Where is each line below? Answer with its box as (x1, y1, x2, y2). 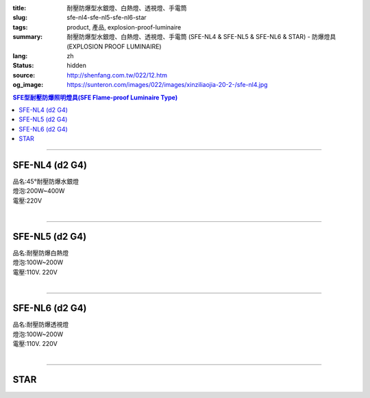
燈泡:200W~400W (12, 187, 65, 195)
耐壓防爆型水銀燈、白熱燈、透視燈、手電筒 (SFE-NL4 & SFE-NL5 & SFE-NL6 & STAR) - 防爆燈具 (66, 33, 336, 41)
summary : (12, 33, 43, 41)
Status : (12, 62, 34, 70)
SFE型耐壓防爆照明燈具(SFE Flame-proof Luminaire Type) (12, 93, 178, 101)
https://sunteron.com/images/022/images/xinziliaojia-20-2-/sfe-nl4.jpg (66, 81, 268, 89)
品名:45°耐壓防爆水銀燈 (12, 177, 79, 185)
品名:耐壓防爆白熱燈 (12, 249, 69, 257)
